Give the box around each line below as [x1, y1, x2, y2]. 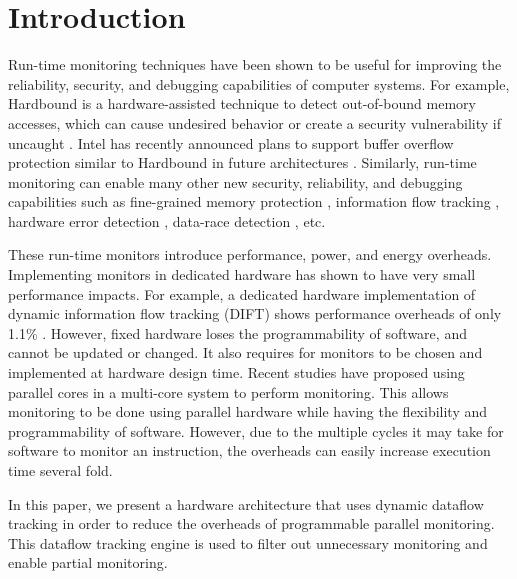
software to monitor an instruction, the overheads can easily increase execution [8, 440, 491, 461]
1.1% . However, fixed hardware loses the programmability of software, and [8, 322, 467, 343]
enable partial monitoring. [8, 552, 168, 573]
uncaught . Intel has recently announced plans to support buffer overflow [8, 132, 454, 153]
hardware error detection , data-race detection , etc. [8, 210, 326, 231]
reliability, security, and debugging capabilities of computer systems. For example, [8, 73, 510, 94]
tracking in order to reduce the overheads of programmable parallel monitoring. [8, 513, 495, 534]
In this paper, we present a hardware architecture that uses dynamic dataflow [8, 493, 484, 514]
